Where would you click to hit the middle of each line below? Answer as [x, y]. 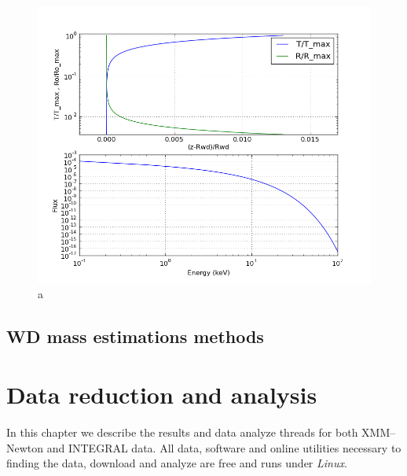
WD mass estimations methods [135, 336]
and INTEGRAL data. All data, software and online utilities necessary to [224, 447]
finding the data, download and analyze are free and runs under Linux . [177, 463]
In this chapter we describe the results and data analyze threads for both [182, 432]
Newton [25, 447]
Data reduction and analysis [162, 395]
